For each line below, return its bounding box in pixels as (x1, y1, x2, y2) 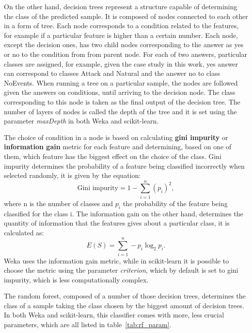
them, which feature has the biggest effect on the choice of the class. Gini (4, 151, 221, 161)
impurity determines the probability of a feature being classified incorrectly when (4, 160, 245, 171)
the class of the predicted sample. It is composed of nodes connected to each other (4, 11, 248, 21)
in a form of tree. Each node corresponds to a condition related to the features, (4, 20, 239, 31)
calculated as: (4, 227, 44, 237)
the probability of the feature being (123, 198, 228, 208)
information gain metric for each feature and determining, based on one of (4, 141, 232, 152)
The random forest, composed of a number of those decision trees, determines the (4, 291, 246, 301)
